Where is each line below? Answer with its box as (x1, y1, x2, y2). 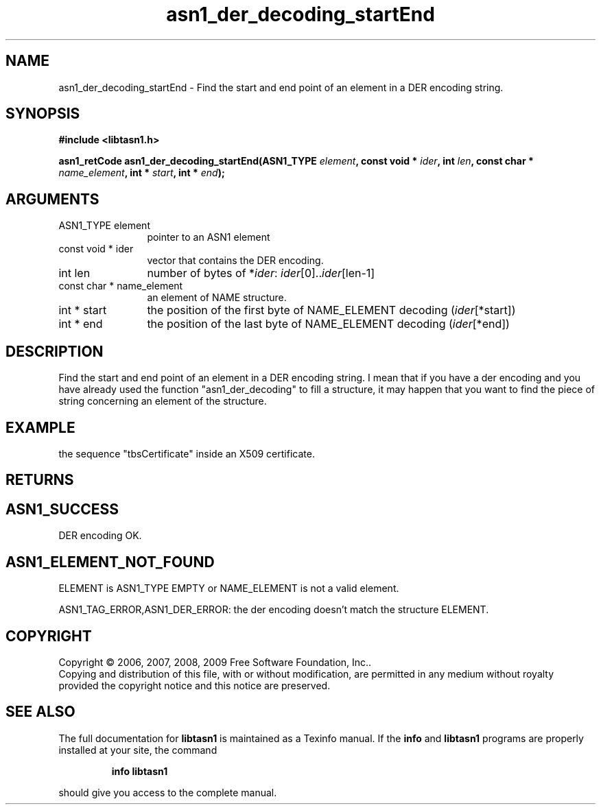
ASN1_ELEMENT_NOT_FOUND (5, 553, 215, 571)
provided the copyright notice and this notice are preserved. (58, 679, 331, 691)
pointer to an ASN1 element (147, 231, 270, 243)
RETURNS (5, 471, 74, 489)
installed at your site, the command (58, 743, 217, 756)
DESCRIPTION (5, 342, 104, 360)
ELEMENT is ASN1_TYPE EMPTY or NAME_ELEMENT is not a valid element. (58, 582, 399, 595)
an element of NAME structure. (147, 291, 287, 304)
